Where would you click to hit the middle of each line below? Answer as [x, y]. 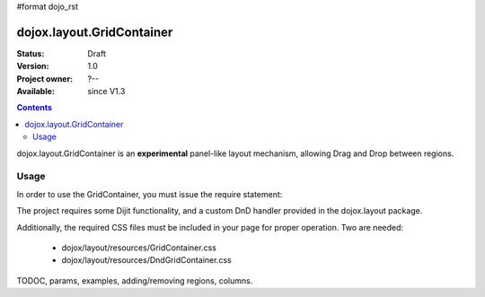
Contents [35, 108]
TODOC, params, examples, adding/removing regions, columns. [135, 280]
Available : [36, 92]
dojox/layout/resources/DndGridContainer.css [147, 260]
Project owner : [45, 79]
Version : [33, 66]
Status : [31, 53]
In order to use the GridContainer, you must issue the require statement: [150, 194]
